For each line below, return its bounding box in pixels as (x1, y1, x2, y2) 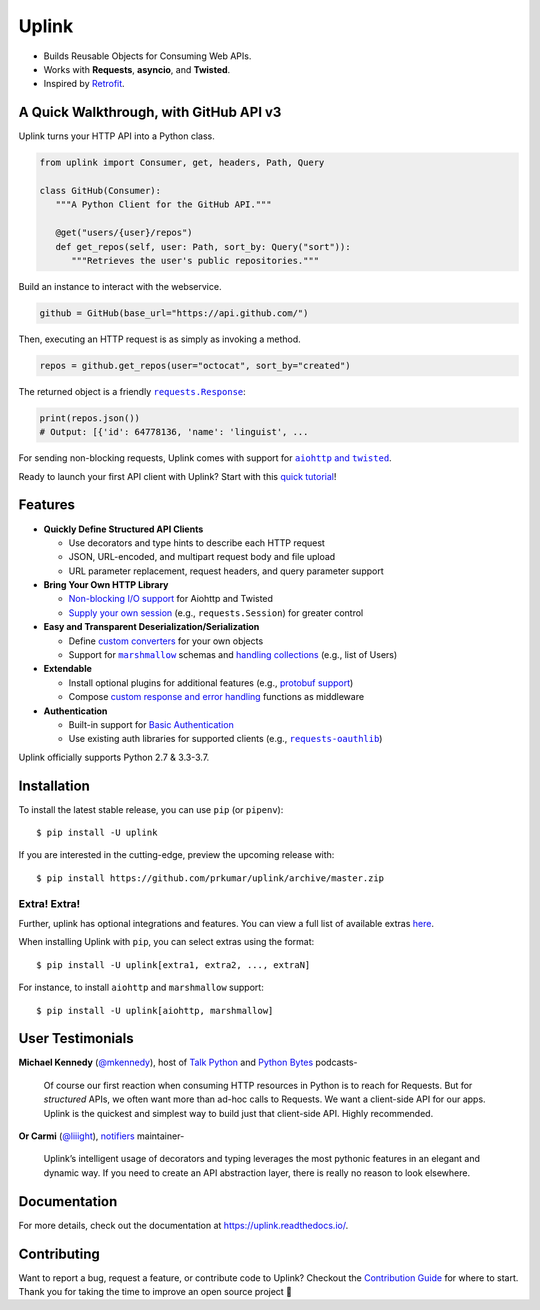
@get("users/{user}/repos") (55, 227, 194, 239)
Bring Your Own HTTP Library (43, 579, 169, 591)
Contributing (18, 1245, 100, 1262)
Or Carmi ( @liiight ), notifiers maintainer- (18, 1130, 185, 1142)
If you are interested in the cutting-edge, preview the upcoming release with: (18, 849, 335, 861)
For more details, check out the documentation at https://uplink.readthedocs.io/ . (18, 1219, 349, 1231)
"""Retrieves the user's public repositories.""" (71, 255, 320, 266)
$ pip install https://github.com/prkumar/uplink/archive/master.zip (36, 872, 385, 884)
